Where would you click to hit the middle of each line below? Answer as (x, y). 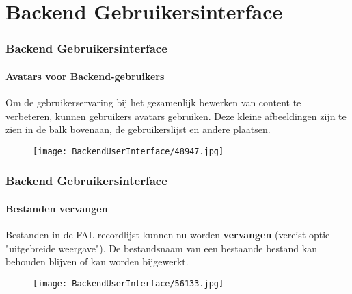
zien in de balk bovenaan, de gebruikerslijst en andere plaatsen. (138, 129)
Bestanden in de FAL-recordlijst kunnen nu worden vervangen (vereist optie (168, 235)
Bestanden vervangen (57, 208)
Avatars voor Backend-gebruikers (85, 76)
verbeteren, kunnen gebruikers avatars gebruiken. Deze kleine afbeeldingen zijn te (176, 115)
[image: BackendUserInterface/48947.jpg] (128, 151)
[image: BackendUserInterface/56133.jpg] (128, 283)
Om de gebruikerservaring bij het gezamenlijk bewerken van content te (153, 102)
